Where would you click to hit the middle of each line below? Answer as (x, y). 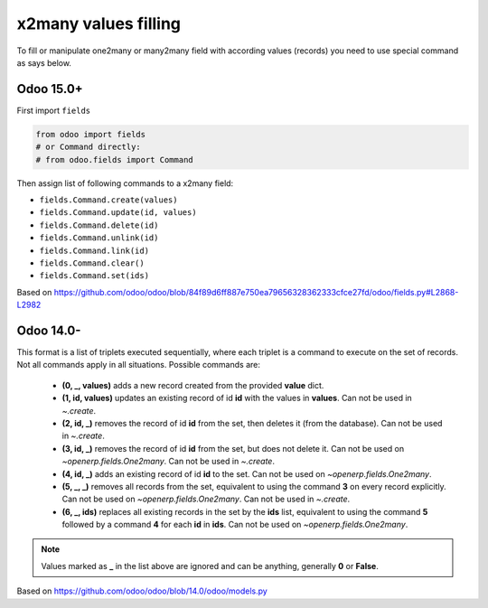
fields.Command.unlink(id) (99, 238)
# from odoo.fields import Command (114, 159)
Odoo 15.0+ (50, 89)
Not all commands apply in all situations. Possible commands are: (139, 365)
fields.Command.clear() (92, 263)
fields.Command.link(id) (94, 250)
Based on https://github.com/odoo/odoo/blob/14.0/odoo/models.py (142, 591)
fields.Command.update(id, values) (118, 213)
